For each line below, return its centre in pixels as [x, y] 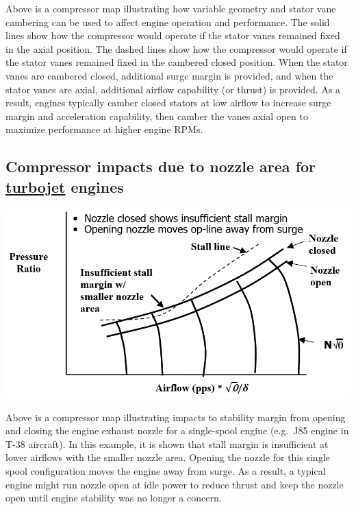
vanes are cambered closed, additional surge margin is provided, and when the [169, 75]
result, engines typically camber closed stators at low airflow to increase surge [168, 103]
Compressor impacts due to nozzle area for [161, 166]
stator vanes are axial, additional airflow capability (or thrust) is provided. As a [173, 89]
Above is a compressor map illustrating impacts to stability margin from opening [176, 417]
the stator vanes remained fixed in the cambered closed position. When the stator [177, 62]
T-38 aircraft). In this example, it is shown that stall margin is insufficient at [167, 443]
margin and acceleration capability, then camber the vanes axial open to [157, 116]
